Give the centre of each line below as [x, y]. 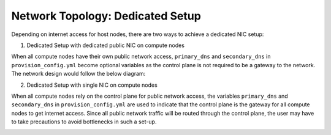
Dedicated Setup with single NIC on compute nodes [92, 85]
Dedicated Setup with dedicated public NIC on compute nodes [106, 45]
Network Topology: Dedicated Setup [106, 16]
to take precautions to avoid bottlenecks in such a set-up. [84, 122]
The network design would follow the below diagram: [78, 74]
